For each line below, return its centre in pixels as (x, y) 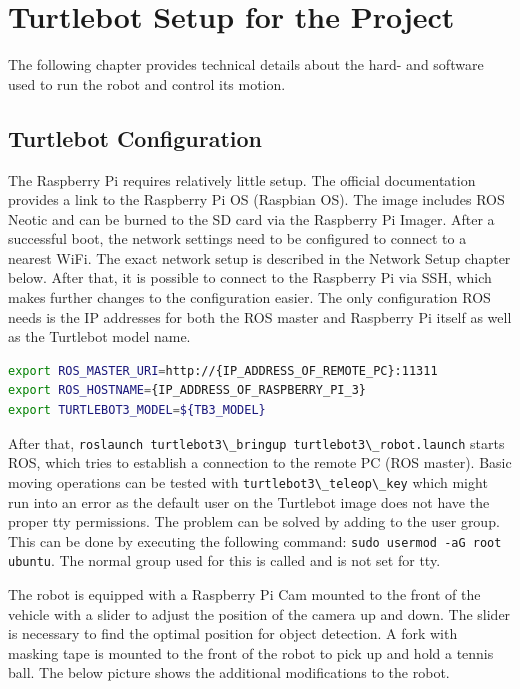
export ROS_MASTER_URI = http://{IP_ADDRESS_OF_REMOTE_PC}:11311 (223, 370)
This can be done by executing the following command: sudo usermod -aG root (255, 540)
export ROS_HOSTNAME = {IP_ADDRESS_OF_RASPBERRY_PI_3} (187, 390)
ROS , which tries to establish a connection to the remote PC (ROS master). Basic (260, 462)
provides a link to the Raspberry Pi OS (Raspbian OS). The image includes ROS (256, 199)
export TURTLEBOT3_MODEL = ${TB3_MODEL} (137, 410)
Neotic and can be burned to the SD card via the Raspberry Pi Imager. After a (251, 218)
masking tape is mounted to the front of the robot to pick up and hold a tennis (251, 652)
